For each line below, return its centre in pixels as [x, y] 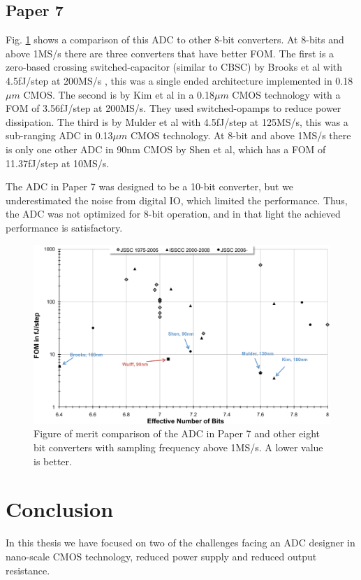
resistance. [28, 570]
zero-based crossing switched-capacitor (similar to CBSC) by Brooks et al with [174, 67]
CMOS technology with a [286, 94]
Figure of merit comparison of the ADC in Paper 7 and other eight [177, 433]
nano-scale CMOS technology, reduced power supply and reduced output [161, 556]
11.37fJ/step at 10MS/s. [58, 163]
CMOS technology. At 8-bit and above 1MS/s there [241, 135]
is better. [53, 461]
